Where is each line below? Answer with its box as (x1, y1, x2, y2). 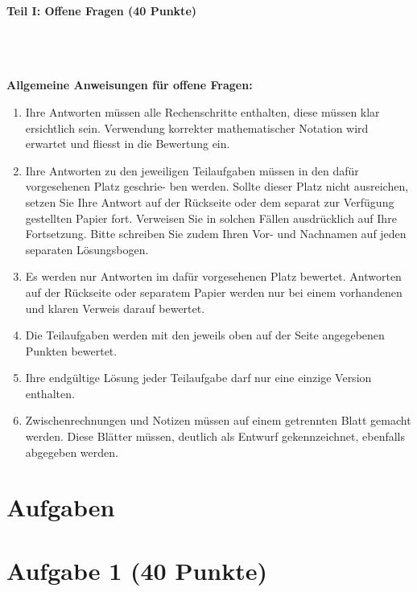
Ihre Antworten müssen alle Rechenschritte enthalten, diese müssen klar (25, 103, 380, 120)
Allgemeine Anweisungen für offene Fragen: (6, 76, 253, 93)
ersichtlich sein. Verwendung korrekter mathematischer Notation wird (25, 119, 369, 136)
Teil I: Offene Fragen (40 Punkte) (6, 2, 197, 18)
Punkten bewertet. (25, 342, 118, 359)
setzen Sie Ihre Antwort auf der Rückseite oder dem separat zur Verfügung (25, 193, 394, 210)
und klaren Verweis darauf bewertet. (25, 299, 205, 316)
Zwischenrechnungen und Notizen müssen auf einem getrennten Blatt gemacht (25, 412, 411, 429)
